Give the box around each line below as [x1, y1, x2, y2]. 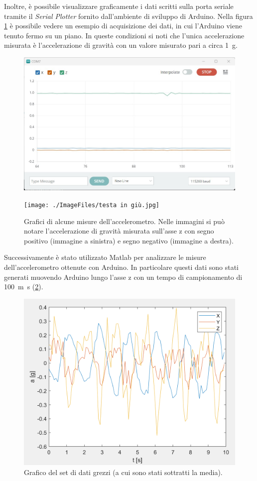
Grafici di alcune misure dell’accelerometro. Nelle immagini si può [24, 216, 225, 226]
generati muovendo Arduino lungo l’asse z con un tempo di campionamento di [4, 271, 243, 282]
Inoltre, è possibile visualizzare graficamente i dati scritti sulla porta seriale [4, 1, 234, 11]
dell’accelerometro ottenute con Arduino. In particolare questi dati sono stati [4, 262, 239, 272]
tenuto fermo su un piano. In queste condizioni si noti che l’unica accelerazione [4, 30, 245, 40]
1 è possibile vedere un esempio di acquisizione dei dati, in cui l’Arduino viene [4, 20, 242, 31]
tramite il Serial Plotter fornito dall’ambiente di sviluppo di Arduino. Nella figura [4, 10, 253, 21]
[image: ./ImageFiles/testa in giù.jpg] [24, 201, 160, 209]
